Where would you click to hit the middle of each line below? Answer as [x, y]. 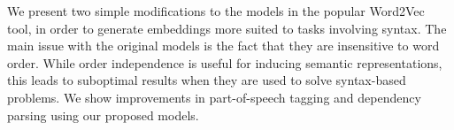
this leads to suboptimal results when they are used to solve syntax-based [207, 80]
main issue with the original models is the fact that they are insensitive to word [223, 46]
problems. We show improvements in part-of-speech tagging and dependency [214, 97]
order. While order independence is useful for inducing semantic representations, [225, 62]
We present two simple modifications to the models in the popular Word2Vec [216, 11]
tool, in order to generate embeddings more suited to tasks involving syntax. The [227, 28]
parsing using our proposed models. [103, 115]
